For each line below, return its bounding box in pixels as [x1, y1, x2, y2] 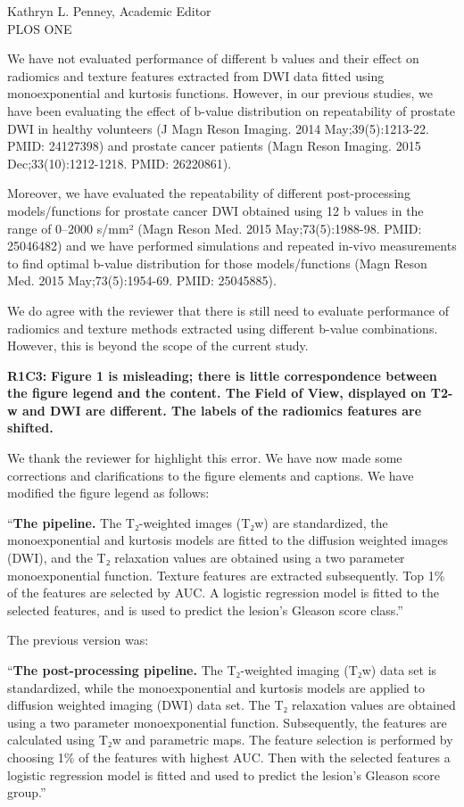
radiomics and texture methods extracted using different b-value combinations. [7, 318, 438, 337]
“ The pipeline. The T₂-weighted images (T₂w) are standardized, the [7, 513, 388, 531]
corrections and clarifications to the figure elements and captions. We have [7, 465, 414, 484]
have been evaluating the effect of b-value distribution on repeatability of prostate [7, 101, 455, 119]
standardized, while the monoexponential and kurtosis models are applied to [7, 678, 425, 696]
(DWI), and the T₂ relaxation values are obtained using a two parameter [7, 548, 405, 567]
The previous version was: [7, 630, 149, 649]
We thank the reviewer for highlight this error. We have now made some [7, 449, 402, 467]
